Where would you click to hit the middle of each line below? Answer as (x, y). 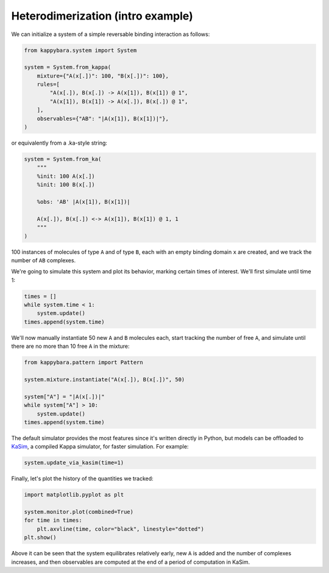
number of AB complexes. (44, 260)
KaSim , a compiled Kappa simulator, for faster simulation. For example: (100, 447)
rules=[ (48, 85)
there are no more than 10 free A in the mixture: (71, 346)
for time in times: (53, 521)
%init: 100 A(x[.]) (66, 176)
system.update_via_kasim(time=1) (74, 463)
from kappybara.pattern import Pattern (83, 362)
